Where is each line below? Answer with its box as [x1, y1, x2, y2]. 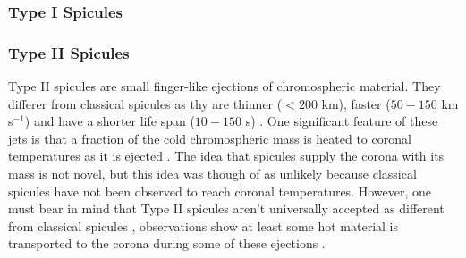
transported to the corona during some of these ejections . [8, 234, 326, 253]
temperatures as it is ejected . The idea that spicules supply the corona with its [8, 146, 445, 165]
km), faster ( [321, 94, 391, 112]
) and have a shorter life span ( [24, 112, 195, 130]
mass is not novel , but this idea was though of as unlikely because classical [8, 164, 417, 183]
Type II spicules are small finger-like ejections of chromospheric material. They [8, 77, 441, 96]
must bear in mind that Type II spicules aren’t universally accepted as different [8, 199, 445, 218]
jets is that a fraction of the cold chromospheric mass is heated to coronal [8, 129, 411, 147]
